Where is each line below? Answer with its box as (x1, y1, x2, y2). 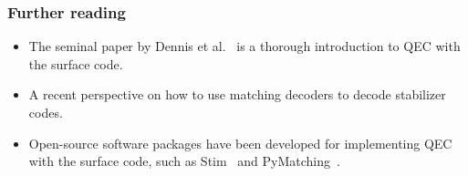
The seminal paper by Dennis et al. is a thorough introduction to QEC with (28, 36, 461, 56)
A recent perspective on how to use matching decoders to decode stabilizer (28, 85, 446, 104)
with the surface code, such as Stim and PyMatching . (28, 151, 340, 171)
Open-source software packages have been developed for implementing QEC (28, 133, 452, 152)
